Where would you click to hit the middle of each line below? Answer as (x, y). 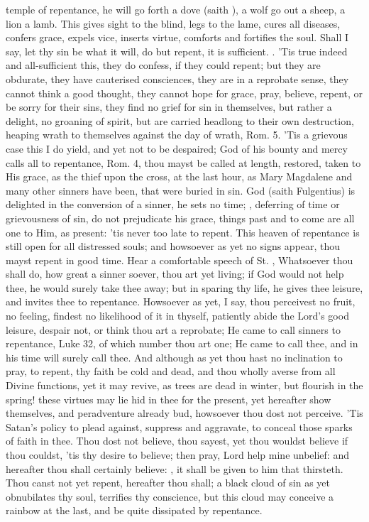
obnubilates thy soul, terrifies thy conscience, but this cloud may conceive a (170, 496)
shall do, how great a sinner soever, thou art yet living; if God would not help (175, 274)
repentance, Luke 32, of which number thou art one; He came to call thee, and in (182, 343)
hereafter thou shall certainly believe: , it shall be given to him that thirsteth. (175, 468)
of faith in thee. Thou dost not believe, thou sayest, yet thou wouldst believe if (177, 441)
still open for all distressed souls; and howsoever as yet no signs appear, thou (173, 246)
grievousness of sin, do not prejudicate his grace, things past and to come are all (180, 218)
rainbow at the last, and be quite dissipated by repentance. (134, 510)
